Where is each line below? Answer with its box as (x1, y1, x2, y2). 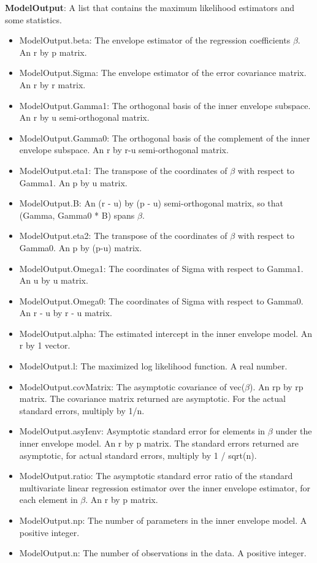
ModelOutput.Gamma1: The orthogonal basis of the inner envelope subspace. (19, 99, 311, 111)
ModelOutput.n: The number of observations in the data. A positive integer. (19, 546, 307, 559)
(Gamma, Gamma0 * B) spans (19, 208, 135, 221)
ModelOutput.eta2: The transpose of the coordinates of (19, 229, 227, 242)
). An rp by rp (250, 380, 304, 393)
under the (275, 425, 312, 437)
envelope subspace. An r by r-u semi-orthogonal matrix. (19, 143, 229, 156)
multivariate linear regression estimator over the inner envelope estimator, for (19, 481, 311, 494)
